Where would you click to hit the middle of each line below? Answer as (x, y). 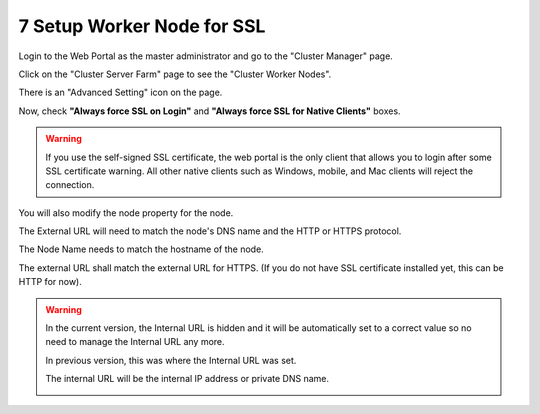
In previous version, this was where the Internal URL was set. (171, 360)
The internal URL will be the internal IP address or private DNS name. (187, 379)
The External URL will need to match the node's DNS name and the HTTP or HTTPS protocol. (210, 231)
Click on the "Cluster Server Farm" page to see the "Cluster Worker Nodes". (175, 74)
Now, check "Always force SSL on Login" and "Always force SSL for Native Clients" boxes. (209, 111)
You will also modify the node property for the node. (126, 212)
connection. (70, 185)
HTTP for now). (50, 282)
